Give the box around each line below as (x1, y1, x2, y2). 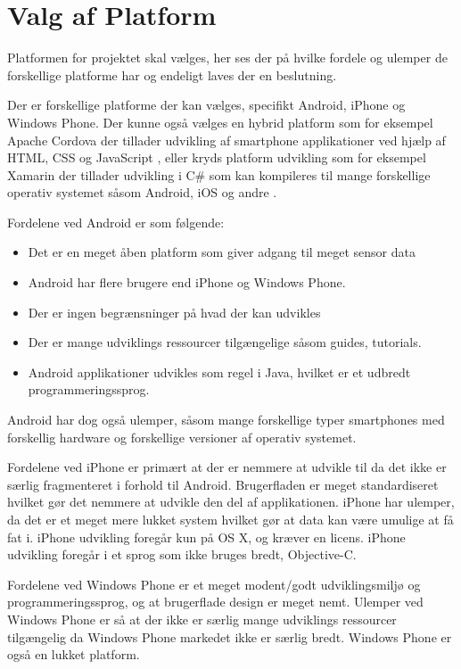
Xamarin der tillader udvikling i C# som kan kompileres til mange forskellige (7, 165, 431, 184)
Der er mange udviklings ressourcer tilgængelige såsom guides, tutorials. (28, 333, 422, 351)
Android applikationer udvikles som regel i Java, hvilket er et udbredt (28, 362, 411, 381)
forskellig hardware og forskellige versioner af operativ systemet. (7, 427, 357, 446)
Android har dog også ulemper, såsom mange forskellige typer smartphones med (7, 410, 445, 429)
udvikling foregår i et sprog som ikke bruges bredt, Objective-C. (7, 545, 357, 564)
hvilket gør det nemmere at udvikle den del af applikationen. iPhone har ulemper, (7, 492, 455, 511)
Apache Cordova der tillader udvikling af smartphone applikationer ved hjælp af (7, 130, 446, 149)
